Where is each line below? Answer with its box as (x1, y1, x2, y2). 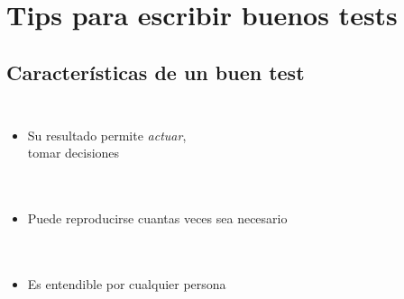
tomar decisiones (27, 143, 120, 162)
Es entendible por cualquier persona (27, 274, 226, 293)
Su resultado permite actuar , (27, 125, 187, 144)
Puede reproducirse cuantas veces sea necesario (27, 208, 288, 227)
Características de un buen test (6, 58, 305, 86)
